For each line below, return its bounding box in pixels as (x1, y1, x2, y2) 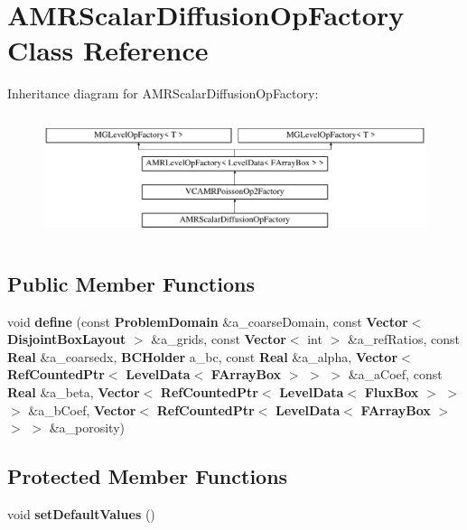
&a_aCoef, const (348, 365, 443, 384)
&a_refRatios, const (347, 330, 460, 349)
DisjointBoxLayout (7, 330, 126, 349)
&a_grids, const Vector (151, 330, 286, 349)
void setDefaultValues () (7, 504, 155, 523)
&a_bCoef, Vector (28, 400, 136, 419)
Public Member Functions (7, 269, 255, 297)
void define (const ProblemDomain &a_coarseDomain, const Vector (7, 311, 408, 330)
